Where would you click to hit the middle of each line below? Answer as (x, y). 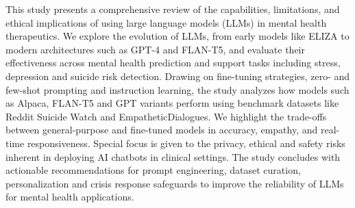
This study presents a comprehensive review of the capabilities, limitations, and (173, 9)
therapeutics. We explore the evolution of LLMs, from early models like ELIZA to (177, 36)
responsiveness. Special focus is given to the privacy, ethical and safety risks (186, 143)
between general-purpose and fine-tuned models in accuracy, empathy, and (162, 130)
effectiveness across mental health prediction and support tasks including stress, (173, 63)
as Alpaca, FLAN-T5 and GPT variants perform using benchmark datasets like (172, 103)
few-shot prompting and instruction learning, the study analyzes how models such (177, 89)
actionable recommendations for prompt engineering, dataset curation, (153, 170)
